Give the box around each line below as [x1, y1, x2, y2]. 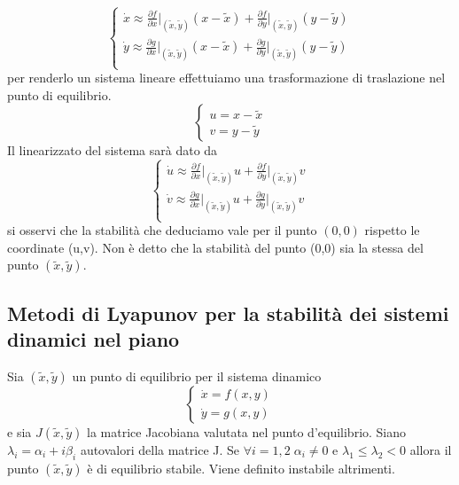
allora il [409, 440, 452, 458]
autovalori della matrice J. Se [80, 440, 240, 458]
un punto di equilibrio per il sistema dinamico [72, 366, 322, 385]
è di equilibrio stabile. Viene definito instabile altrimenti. [87, 458, 395, 477]
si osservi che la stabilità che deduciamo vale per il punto [7, 221, 317, 239]
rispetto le [364, 221, 420, 239]
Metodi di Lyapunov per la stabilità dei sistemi [7, 299, 449, 326]
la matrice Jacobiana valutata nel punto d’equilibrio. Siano [86, 422, 407, 441]
